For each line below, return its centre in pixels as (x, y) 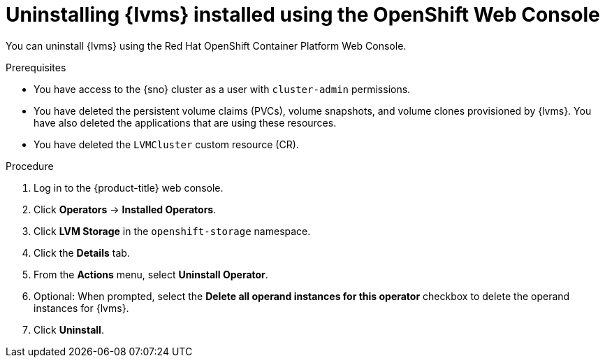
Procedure (30, 166)
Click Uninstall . (69, 329)
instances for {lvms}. (81, 308)
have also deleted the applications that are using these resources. (185, 122)
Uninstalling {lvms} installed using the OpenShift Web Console (303, 15)
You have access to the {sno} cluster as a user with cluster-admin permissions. (222, 89)
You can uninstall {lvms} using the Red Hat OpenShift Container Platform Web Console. (206, 45)
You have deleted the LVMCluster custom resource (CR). (166, 144)
